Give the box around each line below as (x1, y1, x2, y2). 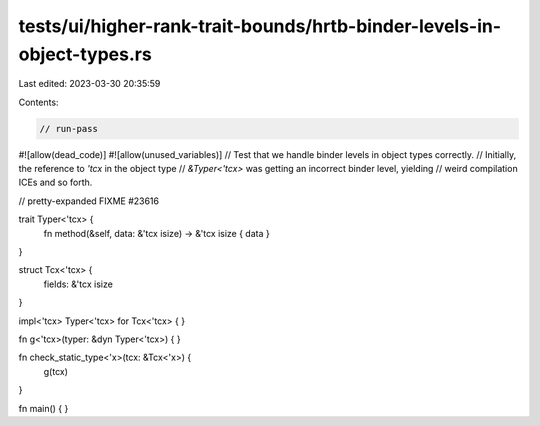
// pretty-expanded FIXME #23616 (18, 195, 160, 207)
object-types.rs (18, 43, 152, 65)
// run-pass (39, 123, 99, 134)
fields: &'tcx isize (43, 278, 114, 290)
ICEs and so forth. (18, 176, 93, 189)
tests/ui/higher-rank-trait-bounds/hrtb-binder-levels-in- (18, 15, 502, 37)
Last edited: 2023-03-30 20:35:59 (18, 78, 161, 90)
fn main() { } (18, 402, 69, 414)
